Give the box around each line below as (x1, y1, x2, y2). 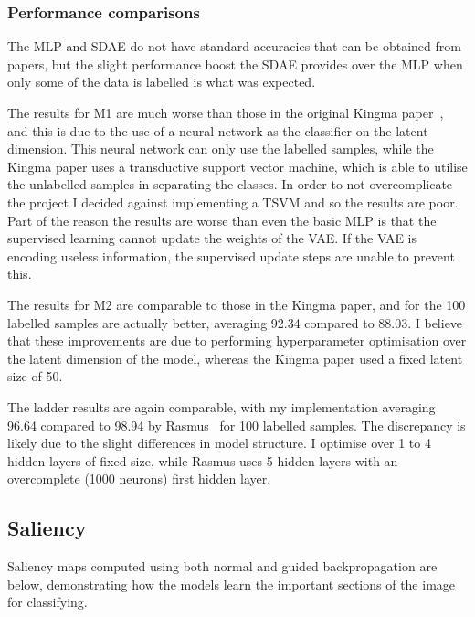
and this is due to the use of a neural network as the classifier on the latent (7, 121, 428, 140)
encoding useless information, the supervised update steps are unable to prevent (7, 246, 455, 265)
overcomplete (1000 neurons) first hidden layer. (7, 469, 271, 488)
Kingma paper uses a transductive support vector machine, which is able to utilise (7, 156, 468, 176)
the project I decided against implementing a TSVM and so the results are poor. (7, 192, 459, 211)
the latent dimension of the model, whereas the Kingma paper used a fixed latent (7, 348, 463, 367)
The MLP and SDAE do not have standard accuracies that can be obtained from (7, 37, 461, 56)
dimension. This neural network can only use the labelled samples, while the (7, 139, 434, 158)
